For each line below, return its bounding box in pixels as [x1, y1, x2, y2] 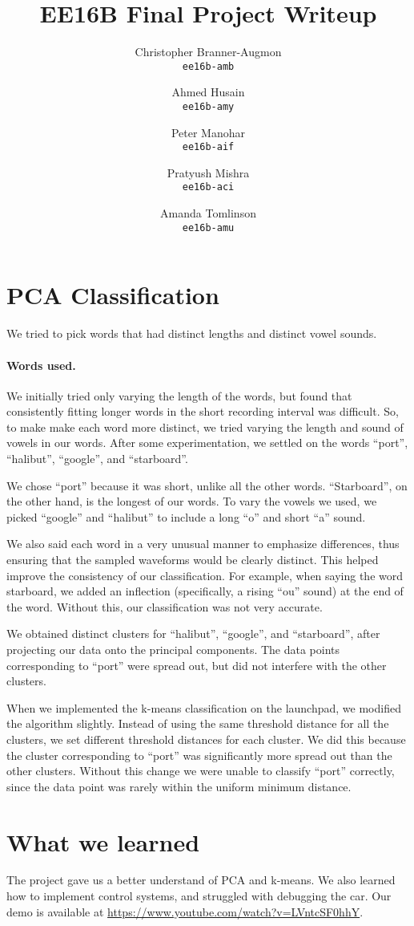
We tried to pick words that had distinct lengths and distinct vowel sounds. [6, 325, 377, 342]
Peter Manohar [171, 124, 246, 140]
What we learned [6, 825, 200, 858]
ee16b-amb [182, 60, 235, 72]
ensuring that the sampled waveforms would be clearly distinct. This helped [6, 551, 379, 568]
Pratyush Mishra [167, 164, 250, 181]
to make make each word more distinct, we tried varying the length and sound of [6, 418, 404, 435]
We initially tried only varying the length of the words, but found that [6, 387, 352, 404]
